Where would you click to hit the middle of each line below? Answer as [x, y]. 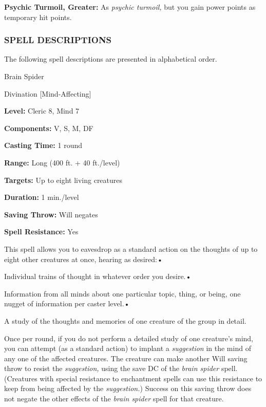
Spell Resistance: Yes [41, 232]
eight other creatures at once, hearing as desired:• [83, 259]
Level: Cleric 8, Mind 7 [42, 111]
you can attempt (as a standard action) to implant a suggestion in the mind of [128, 348]
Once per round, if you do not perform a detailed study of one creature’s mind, [129, 338]
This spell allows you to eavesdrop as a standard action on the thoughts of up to [131, 248]
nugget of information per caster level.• [67, 303]
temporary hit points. [38, 17]
